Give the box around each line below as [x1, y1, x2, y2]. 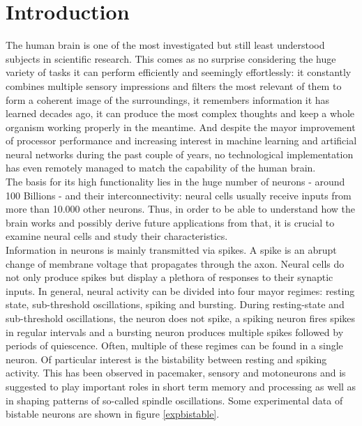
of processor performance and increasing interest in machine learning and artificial [6, 133, 357, 148]
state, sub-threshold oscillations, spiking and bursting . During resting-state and [6, 297, 345, 312]
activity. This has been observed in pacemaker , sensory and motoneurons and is [6, 365, 346, 380]
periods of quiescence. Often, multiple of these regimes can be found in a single [6, 338, 343, 353]
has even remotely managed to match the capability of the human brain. [6, 160, 316, 175]
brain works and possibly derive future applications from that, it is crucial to [6, 215, 335, 229]
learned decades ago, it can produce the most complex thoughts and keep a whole [6, 106, 354, 121]
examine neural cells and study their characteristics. [6, 229, 228, 243]
